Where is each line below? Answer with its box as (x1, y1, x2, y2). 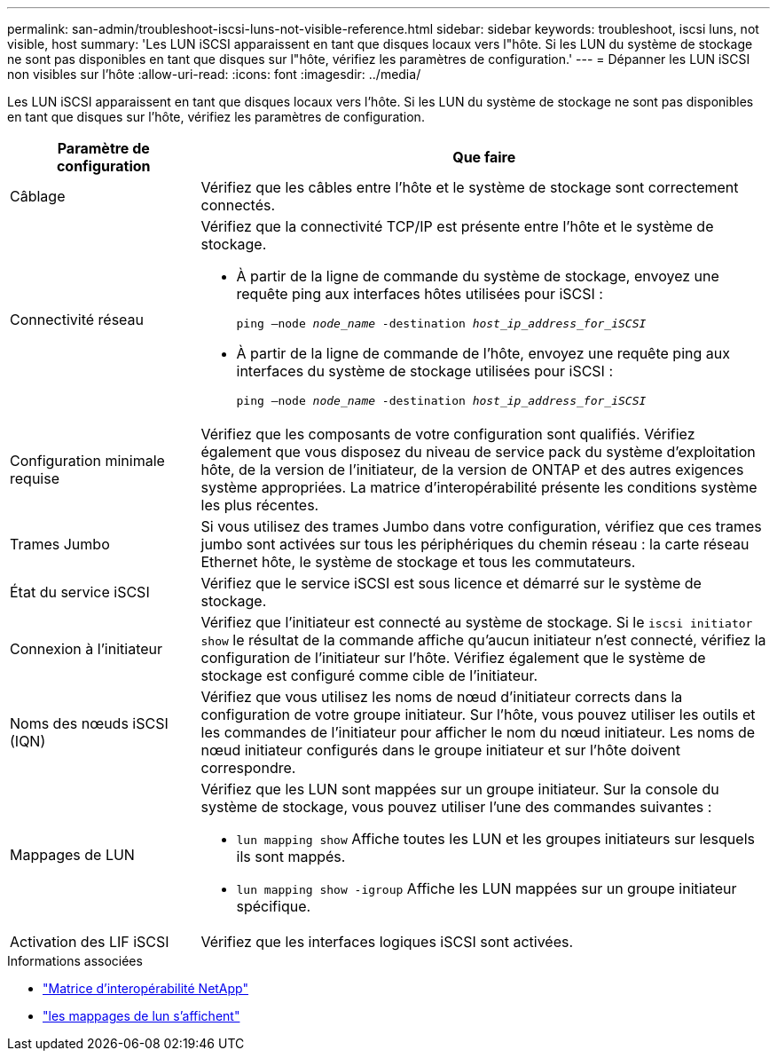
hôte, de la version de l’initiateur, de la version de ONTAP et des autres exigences (200, 461, 744, 478)
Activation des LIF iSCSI (10, 933, 169, 951)
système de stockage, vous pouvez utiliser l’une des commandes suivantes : (200, 798, 712, 816)
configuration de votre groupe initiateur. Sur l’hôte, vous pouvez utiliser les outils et (200, 706, 756, 723)
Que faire (452, 148, 516, 166)
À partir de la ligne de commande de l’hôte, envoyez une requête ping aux (236, 344, 730, 362)
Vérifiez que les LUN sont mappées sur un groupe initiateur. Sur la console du (200, 780, 719, 798)
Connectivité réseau (10, 311, 144, 328)
